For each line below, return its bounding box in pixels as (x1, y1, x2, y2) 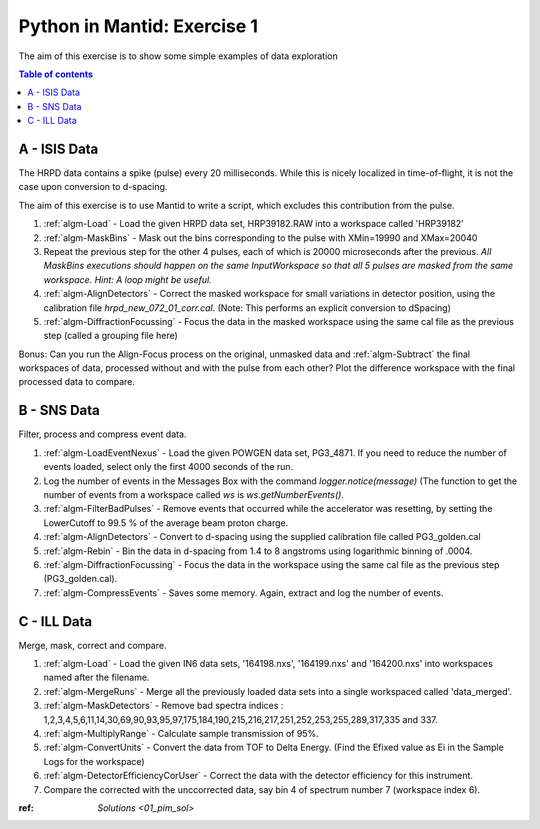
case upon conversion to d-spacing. (18, 181, 168, 193)
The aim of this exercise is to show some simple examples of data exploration (18, 50, 339, 62)
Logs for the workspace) (43, 755, 145, 767)
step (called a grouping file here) (43, 330, 179, 342)
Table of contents (18, 68, 94, 80)
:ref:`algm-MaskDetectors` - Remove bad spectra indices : (43, 700, 284, 712)
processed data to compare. (18, 376, 135, 388)
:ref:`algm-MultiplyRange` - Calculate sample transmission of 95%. (43, 727, 319, 739)
